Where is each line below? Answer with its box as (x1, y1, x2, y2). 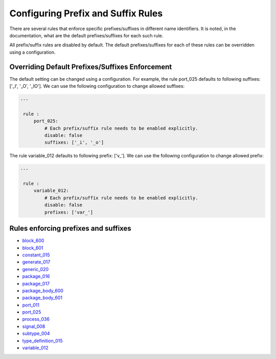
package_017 (22, 280, 50, 286)
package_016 (22, 273, 50, 279)
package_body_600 (22, 288, 64, 294)
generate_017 (22, 259, 51, 265)
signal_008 (22, 323, 45, 329)
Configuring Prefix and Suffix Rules (9, 8, 163, 19)
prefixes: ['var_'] (44, 209, 94, 215)
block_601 (22, 245, 43, 251)
